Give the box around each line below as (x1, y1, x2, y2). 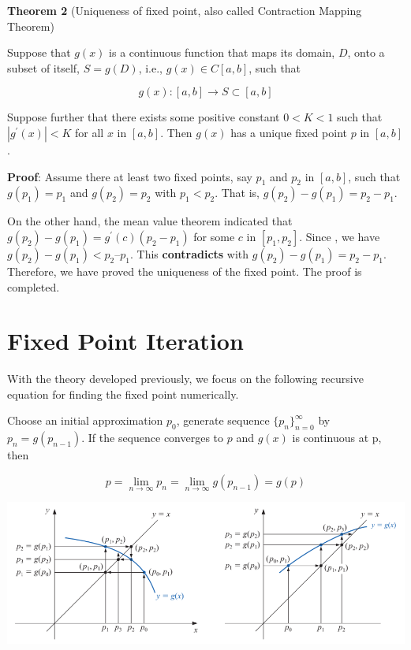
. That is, (215, 184, 260, 201)
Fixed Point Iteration (7, 325, 244, 357)
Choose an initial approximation (7, 412, 163, 429)
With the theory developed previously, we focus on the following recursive (7, 370, 364, 387)
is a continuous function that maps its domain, (109, 44, 335, 61)
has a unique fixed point (230, 124, 348, 140)
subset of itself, (7, 59, 80, 76)
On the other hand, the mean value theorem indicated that (7, 213, 293, 229)
